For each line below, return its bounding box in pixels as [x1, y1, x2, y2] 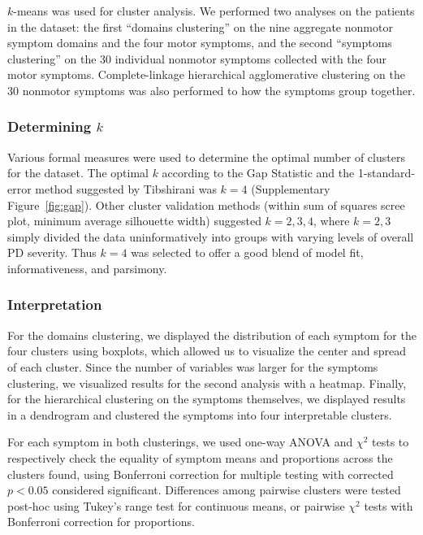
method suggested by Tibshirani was [35, 180, 217, 197]
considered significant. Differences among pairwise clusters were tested [52, 481, 401, 498]
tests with [364, 497, 413, 514]
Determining [7, 116, 92, 137]
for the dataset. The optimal [7, 164, 149, 181]
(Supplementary [251, 180, 330, 197]
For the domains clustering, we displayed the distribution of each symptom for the [7, 326, 417, 343]
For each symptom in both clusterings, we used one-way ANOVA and [7, 433, 353, 450]
